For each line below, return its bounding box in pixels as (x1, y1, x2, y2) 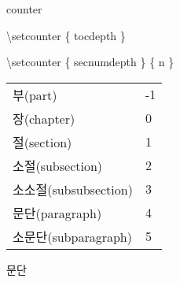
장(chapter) (13, 109, 75, 128)
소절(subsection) (13, 156, 103, 175)
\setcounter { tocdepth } (6, 27, 126, 43)
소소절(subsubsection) (13, 180, 133, 199)
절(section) (13, 132, 72, 151)
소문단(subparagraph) (13, 227, 132, 246)
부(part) (13, 85, 57, 104)
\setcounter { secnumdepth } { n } (6, 54, 174, 70)
